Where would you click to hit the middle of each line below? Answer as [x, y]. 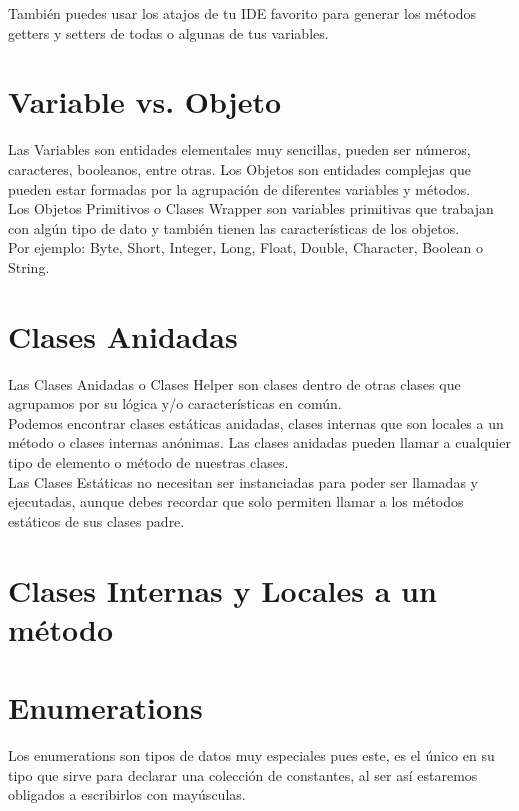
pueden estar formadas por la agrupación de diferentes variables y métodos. [239, 188]
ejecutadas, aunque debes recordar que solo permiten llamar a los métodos [236, 501]
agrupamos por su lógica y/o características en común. [175, 403]
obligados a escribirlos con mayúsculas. [127, 794]
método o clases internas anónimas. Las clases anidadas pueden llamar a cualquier [259, 442]
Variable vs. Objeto [145, 101]
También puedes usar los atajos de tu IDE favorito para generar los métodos [242, 13]
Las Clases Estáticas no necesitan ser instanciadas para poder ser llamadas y [243, 481]
